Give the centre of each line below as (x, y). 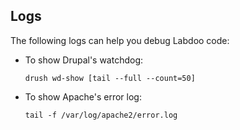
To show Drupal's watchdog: (84, 60)
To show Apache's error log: (83, 96)
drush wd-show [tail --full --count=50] (110, 78)
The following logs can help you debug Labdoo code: (120, 40)
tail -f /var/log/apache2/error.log (101, 115)
